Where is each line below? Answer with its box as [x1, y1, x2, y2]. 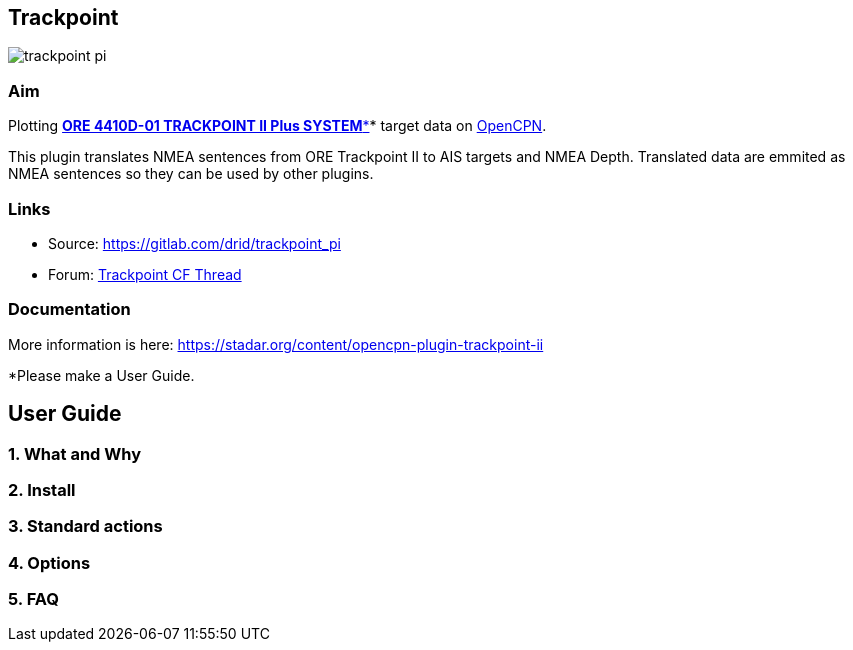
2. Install [8, 479, 76, 500]
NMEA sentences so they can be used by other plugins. [8, 165, 374, 183]
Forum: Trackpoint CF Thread [48, 265, 242, 283]
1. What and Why [8, 443, 142, 464]
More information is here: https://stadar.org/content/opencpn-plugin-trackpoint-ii [8, 335, 544, 353]
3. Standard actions [8, 516, 163, 537]
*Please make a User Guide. [8, 366, 195, 384]
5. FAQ [8, 589, 59, 610]
